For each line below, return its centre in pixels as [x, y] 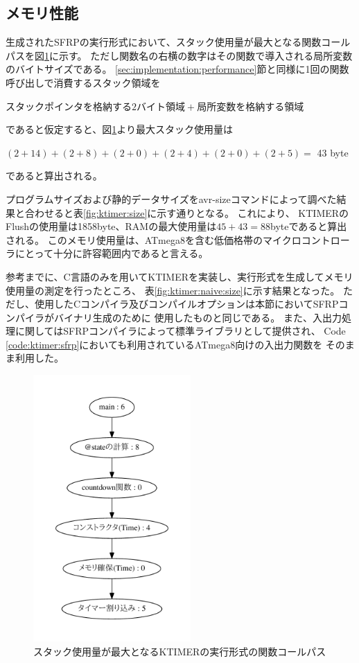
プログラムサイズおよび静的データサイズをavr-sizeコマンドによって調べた [171, 198]
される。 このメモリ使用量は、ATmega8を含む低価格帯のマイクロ [154, 239]
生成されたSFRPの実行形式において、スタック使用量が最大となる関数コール [178, 42]
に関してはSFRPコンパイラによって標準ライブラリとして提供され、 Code [180, 331]
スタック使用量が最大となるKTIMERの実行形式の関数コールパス [180, 651]
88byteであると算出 [304, 226]
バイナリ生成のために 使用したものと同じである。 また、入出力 [198, 317]
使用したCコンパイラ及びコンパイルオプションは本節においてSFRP [186, 304]
